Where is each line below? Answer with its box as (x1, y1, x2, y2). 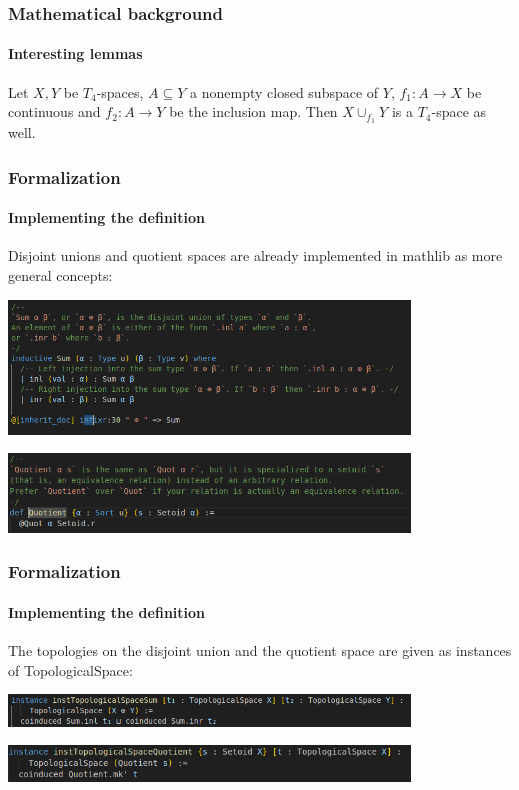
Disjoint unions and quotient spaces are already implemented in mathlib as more (8, 245, 503, 266)
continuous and (8, 101, 101, 122)
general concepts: (8, 264, 113, 285)
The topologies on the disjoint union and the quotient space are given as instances (8, 639, 512, 660)
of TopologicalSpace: (8, 659, 133, 680)
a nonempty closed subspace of (190, 81, 379, 102)
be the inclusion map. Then (169, 101, 338, 122)
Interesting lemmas (8, 43, 143, 64)
